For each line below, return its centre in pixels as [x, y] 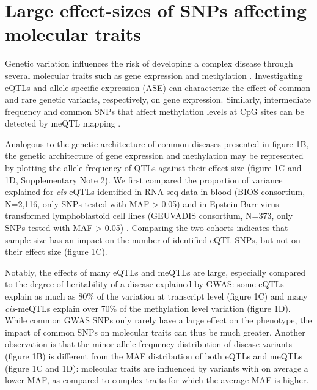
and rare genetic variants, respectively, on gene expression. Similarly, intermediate [158, 99]
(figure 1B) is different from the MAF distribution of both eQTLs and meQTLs [154, 355]
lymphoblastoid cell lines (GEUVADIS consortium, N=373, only [173, 215]
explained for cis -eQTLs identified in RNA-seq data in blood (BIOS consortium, [155, 192]
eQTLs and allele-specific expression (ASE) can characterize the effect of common [158, 87]
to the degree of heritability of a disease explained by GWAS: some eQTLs [144, 284]
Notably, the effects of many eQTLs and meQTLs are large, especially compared [155, 272]
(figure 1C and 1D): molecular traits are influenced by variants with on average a [157, 368]
